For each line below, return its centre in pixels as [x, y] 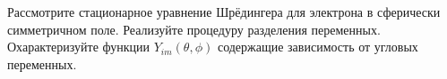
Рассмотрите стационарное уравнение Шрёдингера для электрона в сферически [224, 12]
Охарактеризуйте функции [79, 47]
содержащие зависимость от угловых [318, 47]
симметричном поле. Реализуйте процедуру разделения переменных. [194, 29]
